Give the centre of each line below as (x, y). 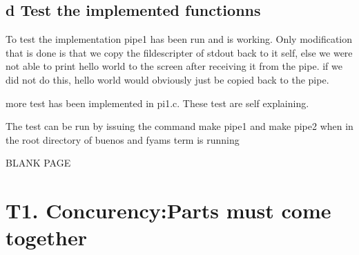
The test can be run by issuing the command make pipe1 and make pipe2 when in (179, 126)
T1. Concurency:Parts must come (168, 210)
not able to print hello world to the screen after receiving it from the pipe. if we (174, 66)
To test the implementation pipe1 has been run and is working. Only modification (179, 39)
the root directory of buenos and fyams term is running (123, 139)
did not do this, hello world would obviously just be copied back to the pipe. (167, 79)
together (46, 237)
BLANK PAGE (38, 163)
